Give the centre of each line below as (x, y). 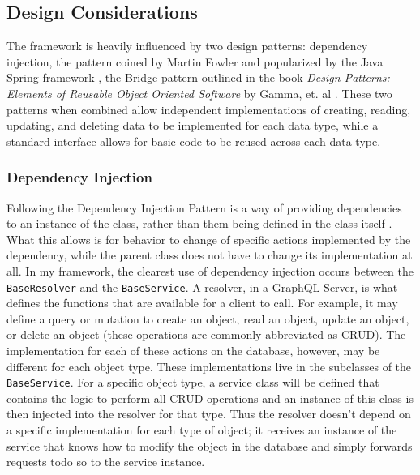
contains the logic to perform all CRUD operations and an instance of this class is (210, 398)
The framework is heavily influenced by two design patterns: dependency (187, 46)
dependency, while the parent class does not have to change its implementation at (210, 255)
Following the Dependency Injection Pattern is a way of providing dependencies (204, 207)
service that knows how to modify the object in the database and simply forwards (210, 445)
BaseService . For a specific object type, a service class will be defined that (193, 382)
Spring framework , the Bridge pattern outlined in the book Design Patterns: (198, 77)
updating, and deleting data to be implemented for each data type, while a (193, 125)
